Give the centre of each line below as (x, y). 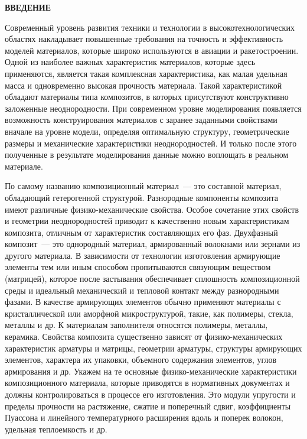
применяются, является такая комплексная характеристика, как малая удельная (146, 73)
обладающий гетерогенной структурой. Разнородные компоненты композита (141, 197)
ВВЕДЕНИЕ (28, 7)
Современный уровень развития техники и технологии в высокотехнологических (150, 27)
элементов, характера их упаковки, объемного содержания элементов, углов (141, 360)
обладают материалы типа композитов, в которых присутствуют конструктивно (147, 97)
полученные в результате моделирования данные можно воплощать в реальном (147, 155)
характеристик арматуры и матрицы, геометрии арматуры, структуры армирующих (153, 348)
